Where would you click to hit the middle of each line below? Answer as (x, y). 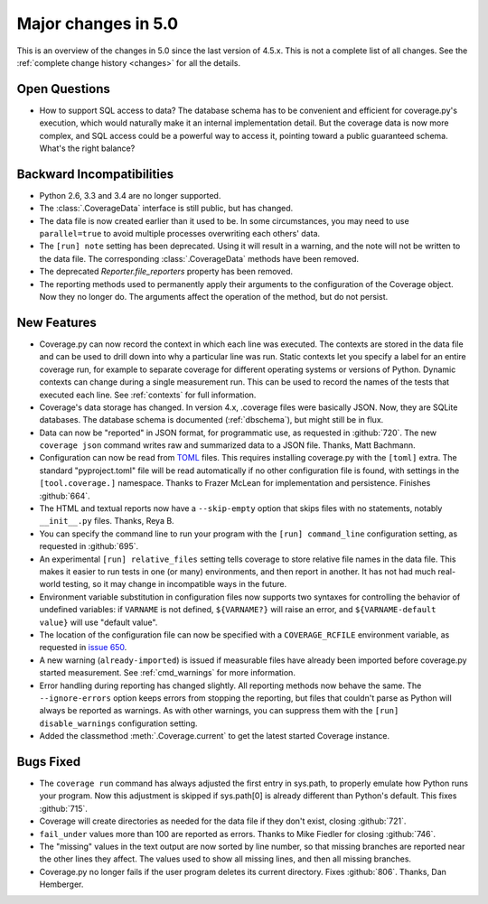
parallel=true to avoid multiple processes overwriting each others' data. (180, 234)
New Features (56, 322)
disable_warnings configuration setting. (118, 723)
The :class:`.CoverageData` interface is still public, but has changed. (166, 209)
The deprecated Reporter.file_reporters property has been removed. (166, 272)
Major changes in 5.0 (98, 23)
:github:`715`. (63, 808)
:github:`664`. (65, 496)
